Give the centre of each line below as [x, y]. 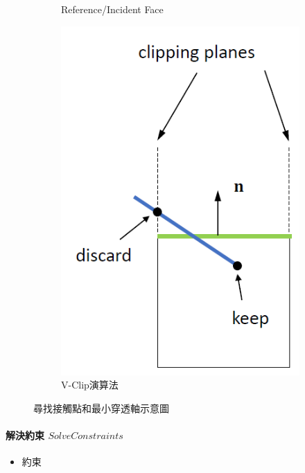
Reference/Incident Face [112, 9]
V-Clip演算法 [90, 385]
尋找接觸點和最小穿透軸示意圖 [101, 408]
